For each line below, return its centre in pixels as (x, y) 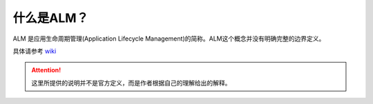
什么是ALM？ (51, 18)
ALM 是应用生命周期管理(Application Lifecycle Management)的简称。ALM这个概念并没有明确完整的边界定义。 (169, 39)
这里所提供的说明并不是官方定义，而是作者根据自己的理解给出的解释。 (131, 83)
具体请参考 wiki (35, 51)
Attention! (46, 70)
